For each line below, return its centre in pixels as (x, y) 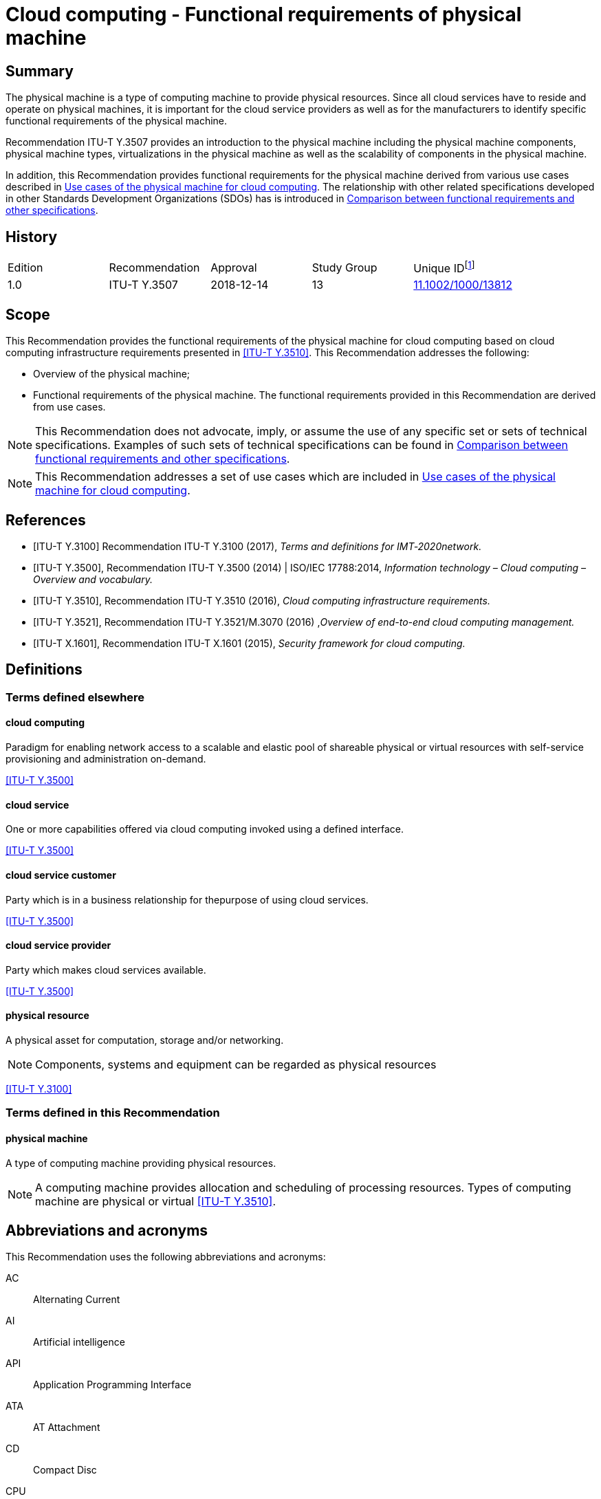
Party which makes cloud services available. (106, 970)
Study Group (345, 267)
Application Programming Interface (112, 1385)
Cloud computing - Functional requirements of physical (264, 14)
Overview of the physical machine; (112, 374)
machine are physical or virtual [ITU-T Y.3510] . (155, 1201)
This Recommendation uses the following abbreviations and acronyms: (166, 1257)
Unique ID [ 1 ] (444, 267)
